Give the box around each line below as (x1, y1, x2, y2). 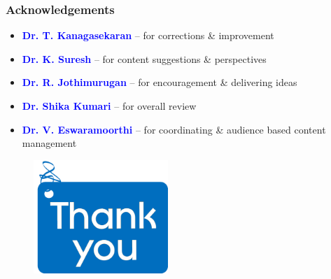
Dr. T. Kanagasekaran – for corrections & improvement (22, 28, 274, 43)
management (22, 136, 77, 150)
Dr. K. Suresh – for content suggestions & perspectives (22, 51, 267, 66)
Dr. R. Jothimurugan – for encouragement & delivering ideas (22, 75, 297, 90)
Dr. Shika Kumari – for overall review (22, 99, 197, 113)
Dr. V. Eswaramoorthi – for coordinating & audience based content (22, 122, 326, 136)
